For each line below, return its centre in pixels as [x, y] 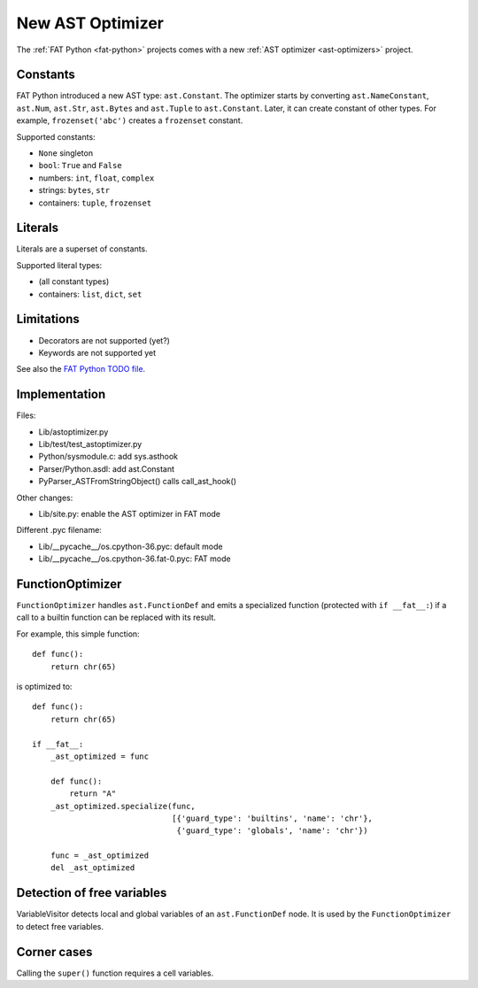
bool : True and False [81, 166]
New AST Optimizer [90, 23]
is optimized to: [44, 687]
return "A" [93, 794]
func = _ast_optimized [100, 856]
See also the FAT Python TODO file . [81, 369]
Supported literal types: [59, 265]
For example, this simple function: [78, 634]
